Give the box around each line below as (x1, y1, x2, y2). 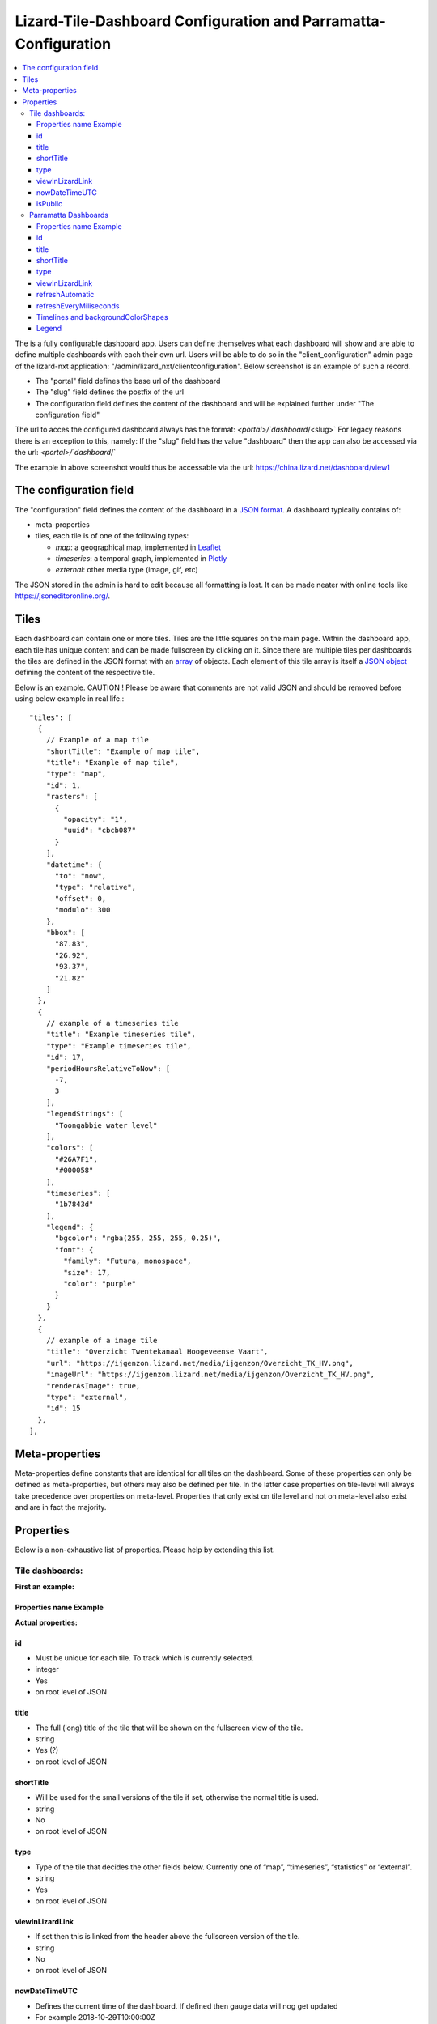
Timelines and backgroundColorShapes (36, 312, 169, 321)
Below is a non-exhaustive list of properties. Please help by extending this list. (15, 1545, 275, 1554)
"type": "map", (45, 769, 107, 779)
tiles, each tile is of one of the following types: (35, 531, 189, 541)
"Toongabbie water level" (54, 1120, 158, 1129)
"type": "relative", (54, 882, 137, 892)
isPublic (36, 199, 63, 209)
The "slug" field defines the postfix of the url (35, 387, 185, 397)
